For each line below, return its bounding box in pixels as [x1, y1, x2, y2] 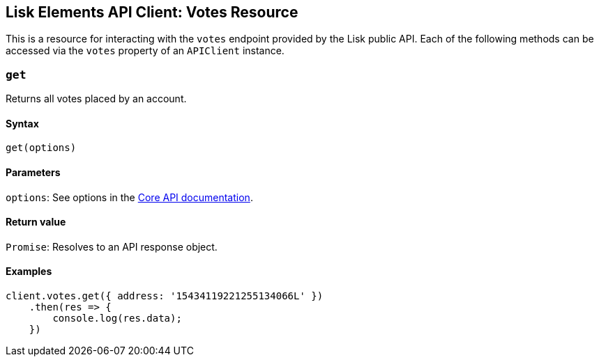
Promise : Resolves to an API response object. [6, 240, 218, 253]
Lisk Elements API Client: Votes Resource [6, 3, 298, 21]
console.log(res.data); [52, 313, 182, 324]
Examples [6, 265, 52, 278]
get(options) [6, 142, 77, 154]
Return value [6, 216, 66, 228]
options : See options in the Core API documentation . [6, 191, 253, 203]
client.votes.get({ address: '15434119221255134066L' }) [6, 290, 324, 302]
